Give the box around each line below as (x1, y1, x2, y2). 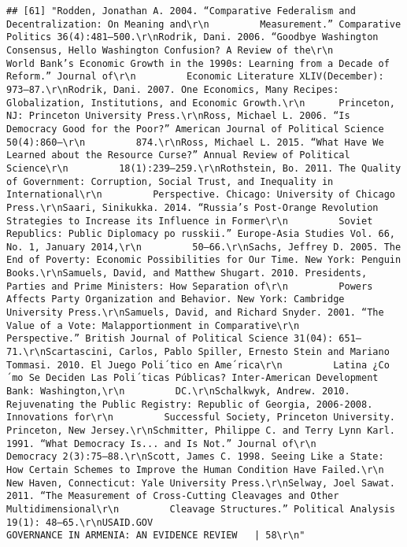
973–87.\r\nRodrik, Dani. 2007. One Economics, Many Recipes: (6, 83, 339, 95)
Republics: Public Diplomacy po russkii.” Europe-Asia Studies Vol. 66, (6, 228, 395, 240)
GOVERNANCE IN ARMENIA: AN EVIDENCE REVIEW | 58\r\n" (6, 530, 305, 541)
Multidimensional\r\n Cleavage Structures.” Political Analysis (6, 503, 395, 515)
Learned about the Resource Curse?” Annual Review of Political (6, 150, 350, 161)
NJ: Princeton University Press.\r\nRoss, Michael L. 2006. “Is (6, 110, 350, 122)
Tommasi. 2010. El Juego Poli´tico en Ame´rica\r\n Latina (6, 359, 368, 371)
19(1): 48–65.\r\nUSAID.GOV (6, 516, 154, 528)
